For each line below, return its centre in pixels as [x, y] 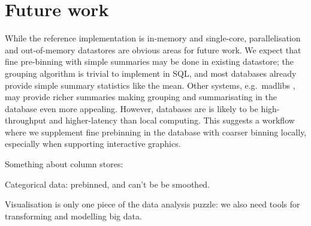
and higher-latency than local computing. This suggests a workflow [172, 120]
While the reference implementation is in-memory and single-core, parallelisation [153, 38]
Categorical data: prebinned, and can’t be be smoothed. [108, 184]
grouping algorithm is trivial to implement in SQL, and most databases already [151, 73]
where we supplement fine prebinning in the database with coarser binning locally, [156, 132]
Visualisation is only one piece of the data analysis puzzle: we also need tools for [153, 204]
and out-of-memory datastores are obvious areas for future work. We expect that [153, 49]
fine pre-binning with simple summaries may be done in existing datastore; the [149, 61]
